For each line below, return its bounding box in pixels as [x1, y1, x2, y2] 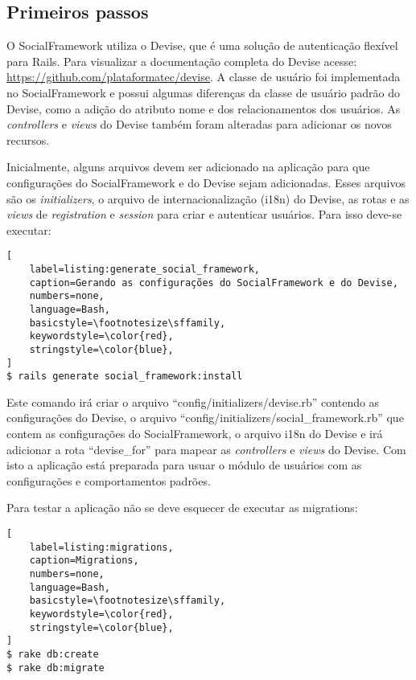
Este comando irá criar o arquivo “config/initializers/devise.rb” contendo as [6, 393, 380, 410]
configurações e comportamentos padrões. [6, 472, 211, 489]
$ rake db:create [6, 648, 99, 660]
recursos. [6, 131, 50, 148]
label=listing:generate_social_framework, [29, 263, 260, 275]
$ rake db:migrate [6, 662, 105, 674]
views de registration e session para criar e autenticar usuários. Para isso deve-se [6, 206, 402, 223]
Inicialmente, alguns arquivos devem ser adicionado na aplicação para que [6, 158, 370, 175]
